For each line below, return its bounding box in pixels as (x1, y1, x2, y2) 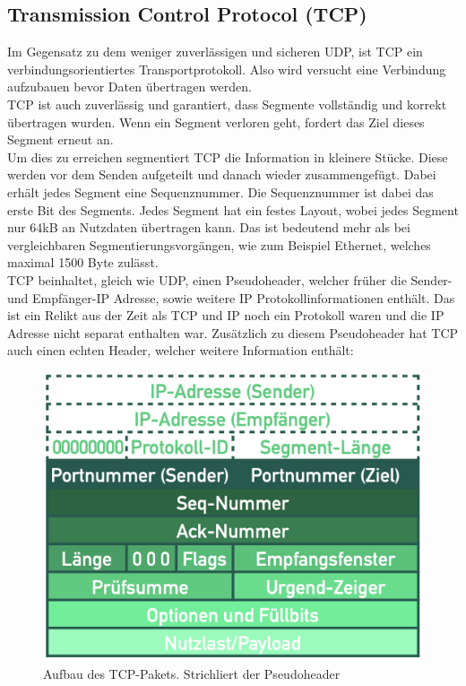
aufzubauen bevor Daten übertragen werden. (7, 77, 252, 96)
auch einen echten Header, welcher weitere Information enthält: (7, 341, 354, 360)
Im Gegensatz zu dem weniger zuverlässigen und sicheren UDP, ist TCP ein (7, 42, 423, 61)
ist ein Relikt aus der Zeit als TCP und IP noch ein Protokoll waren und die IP (7, 306, 444, 325)
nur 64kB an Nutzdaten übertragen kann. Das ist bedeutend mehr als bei (7, 218, 410, 237)
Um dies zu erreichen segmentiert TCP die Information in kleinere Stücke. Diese (7, 147, 448, 166)
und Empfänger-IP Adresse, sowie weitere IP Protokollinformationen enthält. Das (7, 288, 455, 307)
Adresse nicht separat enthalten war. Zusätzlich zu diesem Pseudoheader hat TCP (7, 323, 459, 342)
